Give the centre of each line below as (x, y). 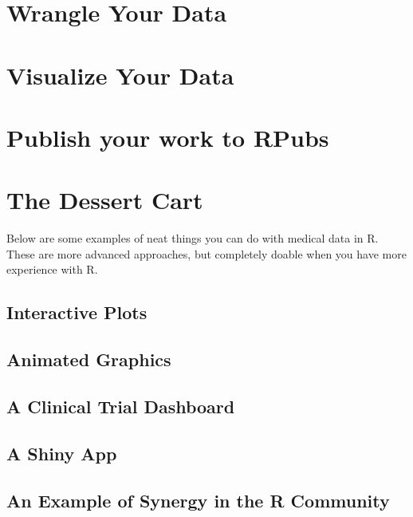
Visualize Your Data (120, 75)
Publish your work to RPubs (168, 137)
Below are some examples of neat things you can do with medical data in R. (193, 238)
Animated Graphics (89, 359)
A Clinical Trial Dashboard (121, 406)
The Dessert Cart (105, 200)
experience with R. (52, 269)
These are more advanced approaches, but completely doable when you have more (206, 253)
